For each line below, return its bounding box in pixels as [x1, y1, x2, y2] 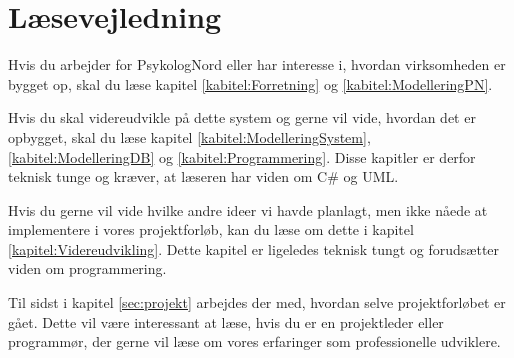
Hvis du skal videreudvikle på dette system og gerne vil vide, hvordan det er [8, 107, 476, 128]
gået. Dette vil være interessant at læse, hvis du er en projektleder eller [8, 311, 444, 332]
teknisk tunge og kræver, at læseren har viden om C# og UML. [8, 166, 399, 187]
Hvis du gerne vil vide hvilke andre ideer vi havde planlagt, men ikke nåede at [8, 199, 488, 220]
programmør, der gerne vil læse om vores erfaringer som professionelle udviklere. [8, 331, 501, 352]
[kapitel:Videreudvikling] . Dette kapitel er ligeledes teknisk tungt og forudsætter [8, 238, 500, 259]
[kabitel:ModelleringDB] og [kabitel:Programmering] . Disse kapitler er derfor [8, 146, 476, 167]
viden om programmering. [8, 258, 167, 279]
